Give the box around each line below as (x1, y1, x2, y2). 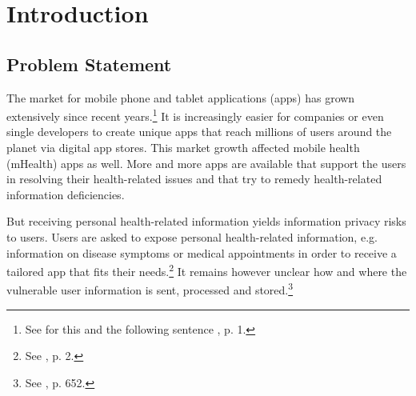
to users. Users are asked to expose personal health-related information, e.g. (6, 228, 378, 245)
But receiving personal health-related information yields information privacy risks (6, 213, 406, 230)
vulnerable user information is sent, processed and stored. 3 (6, 279, 294, 298)
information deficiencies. (6, 186, 125, 202)
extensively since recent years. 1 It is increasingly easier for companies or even (6, 106, 384, 124)
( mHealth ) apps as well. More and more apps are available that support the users (6, 154, 406, 171)
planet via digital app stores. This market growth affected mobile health (6, 139, 360, 156)
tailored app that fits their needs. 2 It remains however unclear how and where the (6, 261, 407, 279)
